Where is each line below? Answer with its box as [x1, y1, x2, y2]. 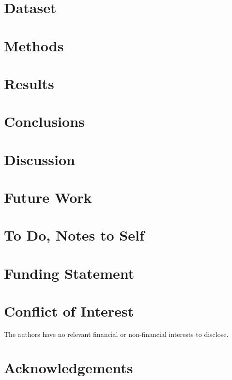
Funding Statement [4, 263, 135, 283]
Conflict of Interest [4, 301, 134, 321]
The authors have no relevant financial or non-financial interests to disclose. [4, 329, 229, 339]
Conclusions [4, 111, 85, 131]
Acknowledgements [4, 357, 133, 377]
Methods [4, 35, 64, 55]
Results [4, 73, 54, 93]
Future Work [4, 187, 92, 207]
